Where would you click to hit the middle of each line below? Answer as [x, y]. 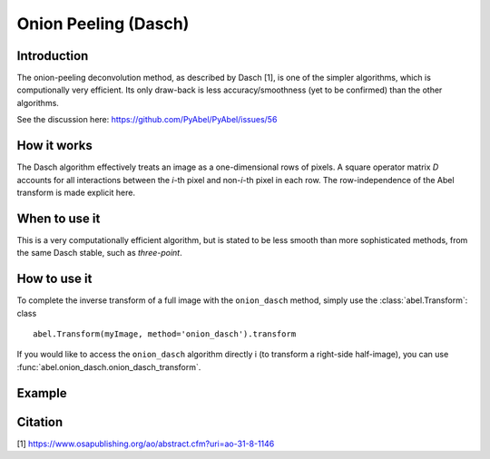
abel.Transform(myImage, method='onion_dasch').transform [165, 334]
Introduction [53, 56]
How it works [54, 146]
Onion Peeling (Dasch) [103, 24]
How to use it [54, 279]
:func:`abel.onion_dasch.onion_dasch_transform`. [109, 366]
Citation [40, 422]
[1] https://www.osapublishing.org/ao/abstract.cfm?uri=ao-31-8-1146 [146, 444]
